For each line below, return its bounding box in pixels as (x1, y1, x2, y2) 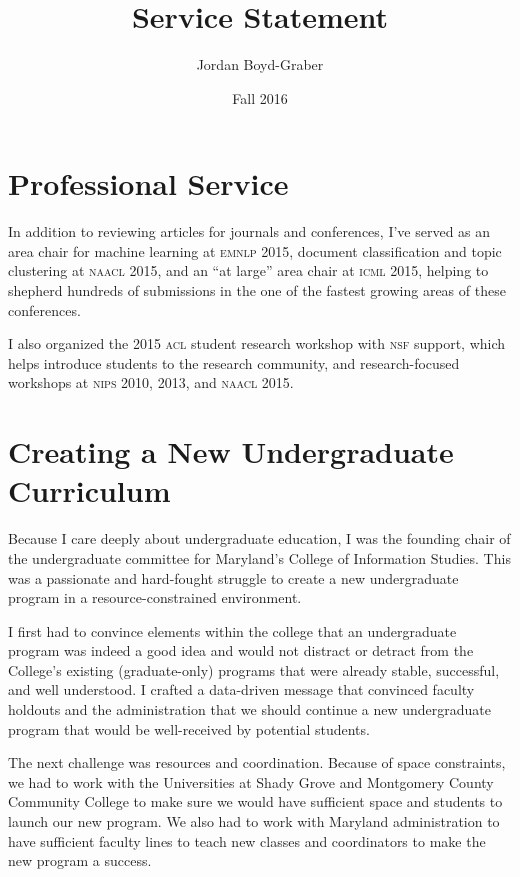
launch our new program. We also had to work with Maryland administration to (8, 811, 500, 832)
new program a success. (8, 850, 152, 871)
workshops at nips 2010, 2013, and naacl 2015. (8, 372, 294, 393)
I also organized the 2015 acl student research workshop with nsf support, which (8, 333, 506, 354)
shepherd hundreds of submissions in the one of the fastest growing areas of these (8, 280, 506, 301)
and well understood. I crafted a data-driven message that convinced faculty (8, 679, 475, 700)
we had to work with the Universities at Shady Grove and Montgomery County (8, 771, 494, 792)
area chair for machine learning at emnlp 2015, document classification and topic (8, 240, 502, 261)
